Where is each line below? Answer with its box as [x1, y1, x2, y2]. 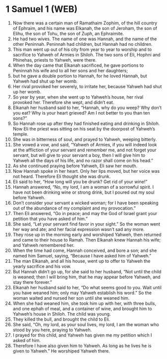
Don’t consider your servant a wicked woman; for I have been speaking [12, 200, 159, 206]
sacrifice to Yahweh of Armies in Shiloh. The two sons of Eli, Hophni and [12, 51, 161, 58]
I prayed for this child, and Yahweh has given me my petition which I [12, 332, 152, 338]
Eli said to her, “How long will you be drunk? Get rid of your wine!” [12, 178, 148, 185]
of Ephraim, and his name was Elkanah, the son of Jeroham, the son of [12, 25, 158, 31]
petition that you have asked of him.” [12, 216, 88, 222]
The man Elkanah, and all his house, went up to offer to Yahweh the [12, 258, 151, 264]
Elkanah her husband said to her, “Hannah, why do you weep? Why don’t [12, 105, 162, 111]
